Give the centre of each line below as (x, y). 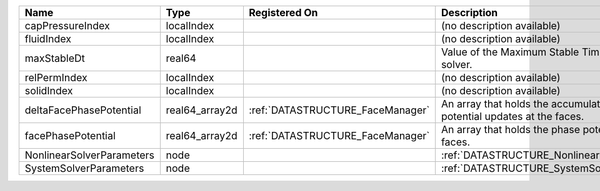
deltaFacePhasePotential (83, 110)
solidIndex (49, 90)
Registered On (283, 12)
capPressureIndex (67, 25)
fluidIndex (48, 38)
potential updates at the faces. (512, 116)
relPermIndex (56, 77)
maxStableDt (54, 58)
